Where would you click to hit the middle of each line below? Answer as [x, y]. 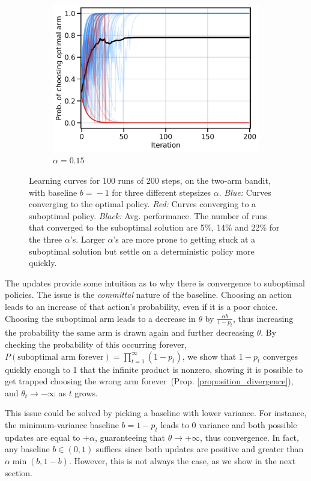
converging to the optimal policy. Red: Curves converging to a [143, 204]
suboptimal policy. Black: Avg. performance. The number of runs [148, 215]
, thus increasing [263, 318]
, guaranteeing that [130, 437]
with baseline [53, 192]
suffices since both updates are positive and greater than [200, 449]
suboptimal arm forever [61, 357]
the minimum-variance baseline [62, 424]
